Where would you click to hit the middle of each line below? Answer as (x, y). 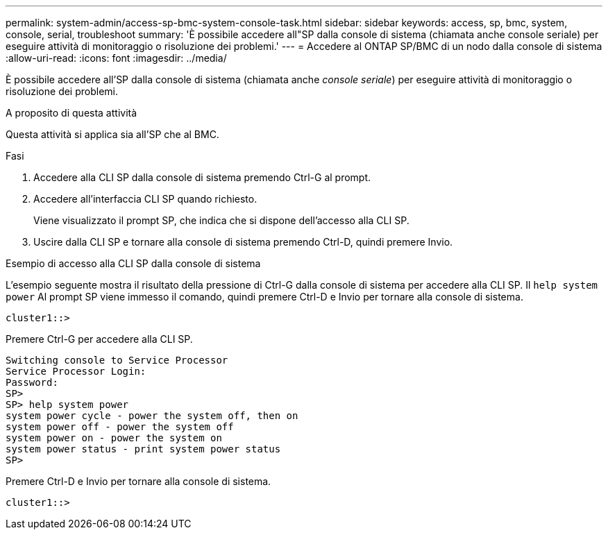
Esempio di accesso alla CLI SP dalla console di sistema (133, 263)
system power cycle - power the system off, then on (152, 416)
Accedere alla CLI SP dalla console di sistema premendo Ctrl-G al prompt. (202, 177)
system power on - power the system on (114, 438)
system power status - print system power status (143, 449)
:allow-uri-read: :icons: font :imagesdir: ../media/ (116, 58)
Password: (32, 382)
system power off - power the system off (120, 427)
